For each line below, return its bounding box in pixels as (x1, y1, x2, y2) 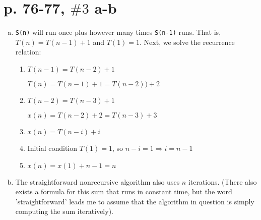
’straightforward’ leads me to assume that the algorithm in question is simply (15, 196, 254, 206)
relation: (15, 46, 41, 57)
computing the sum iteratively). (15, 206, 113, 216)
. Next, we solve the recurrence (140, 36, 235, 47)
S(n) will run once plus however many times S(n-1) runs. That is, (15, 27, 221, 37)
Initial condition (27, 142, 78, 153)
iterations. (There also (188, 176, 257, 187)
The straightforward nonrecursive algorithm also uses (15, 176, 180, 187)
